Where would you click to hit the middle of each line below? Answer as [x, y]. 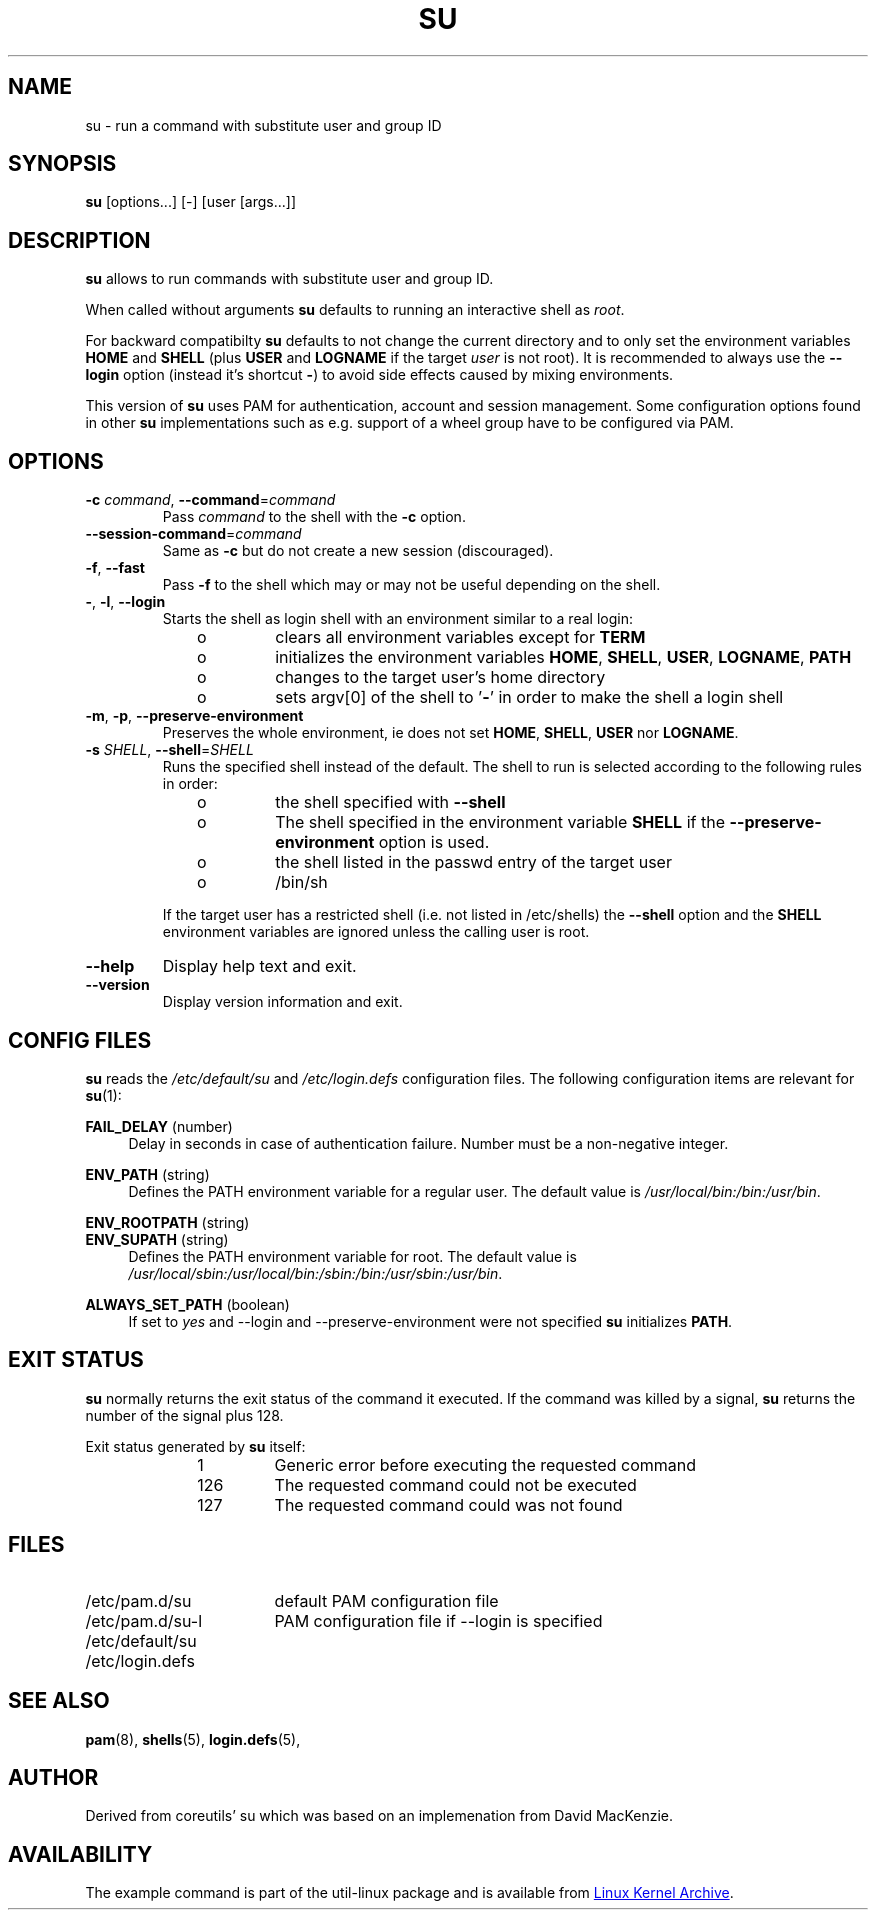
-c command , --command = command [210, 500]
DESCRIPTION [79, 240]
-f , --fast [115, 568]
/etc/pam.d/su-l [144, 1620]
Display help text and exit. [259, 966]
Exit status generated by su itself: [195, 1446]
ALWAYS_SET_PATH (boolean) [187, 1304]
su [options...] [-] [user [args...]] [191, 202]
